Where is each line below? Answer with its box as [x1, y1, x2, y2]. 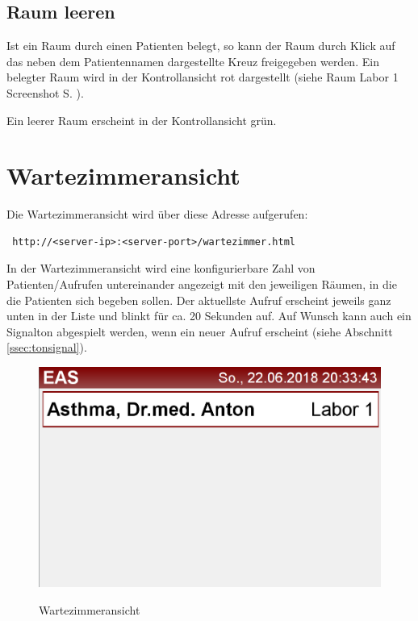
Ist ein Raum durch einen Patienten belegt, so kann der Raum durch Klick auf [6, 37, 395, 54]
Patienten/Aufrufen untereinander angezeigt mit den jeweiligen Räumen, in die [6, 276, 397, 293]
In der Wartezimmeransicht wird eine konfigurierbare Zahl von [6, 260, 316, 277]
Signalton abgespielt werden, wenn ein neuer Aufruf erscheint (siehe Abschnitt [6, 323, 393, 340]
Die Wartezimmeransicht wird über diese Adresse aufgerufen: [6, 206, 308, 223]
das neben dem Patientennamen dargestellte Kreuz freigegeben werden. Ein [6, 52, 379, 69]
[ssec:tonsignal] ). [6, 339, 87, 356]
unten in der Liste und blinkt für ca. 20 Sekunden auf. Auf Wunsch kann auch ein [6, 307, 412, 324]
